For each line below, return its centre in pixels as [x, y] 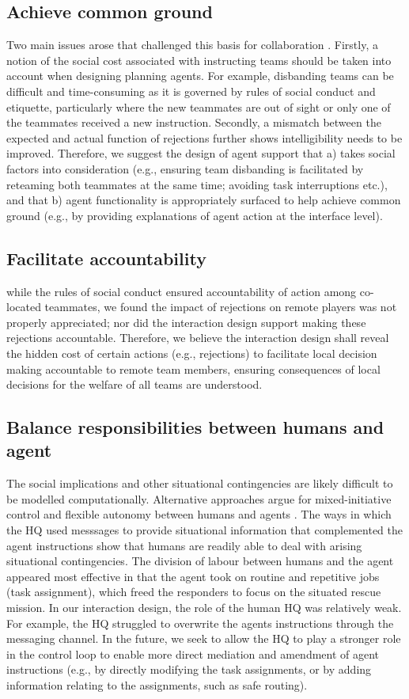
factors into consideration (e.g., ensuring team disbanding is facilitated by [185, 168]
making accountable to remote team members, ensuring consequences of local [193, 368]
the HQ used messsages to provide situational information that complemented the [205, 530]
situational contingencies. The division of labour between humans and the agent [200, 561]
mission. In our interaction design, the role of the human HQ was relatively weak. [204, 608]
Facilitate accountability [106, 258]
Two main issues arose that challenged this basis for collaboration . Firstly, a [192, 45]
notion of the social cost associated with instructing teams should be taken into [199, 60]
